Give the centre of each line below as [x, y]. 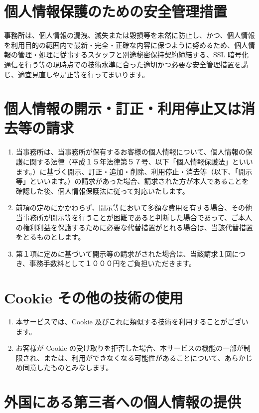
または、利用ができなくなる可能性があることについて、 [134, 357]
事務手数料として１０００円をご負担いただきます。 [112, 263]
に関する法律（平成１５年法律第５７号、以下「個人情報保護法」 [127, 161]
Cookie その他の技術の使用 [94, 298]
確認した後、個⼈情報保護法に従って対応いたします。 [102, 191]
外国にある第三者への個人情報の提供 [123, 402]
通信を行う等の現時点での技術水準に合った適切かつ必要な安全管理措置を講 [126, 64]
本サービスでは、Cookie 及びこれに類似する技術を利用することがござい [132, 322]
